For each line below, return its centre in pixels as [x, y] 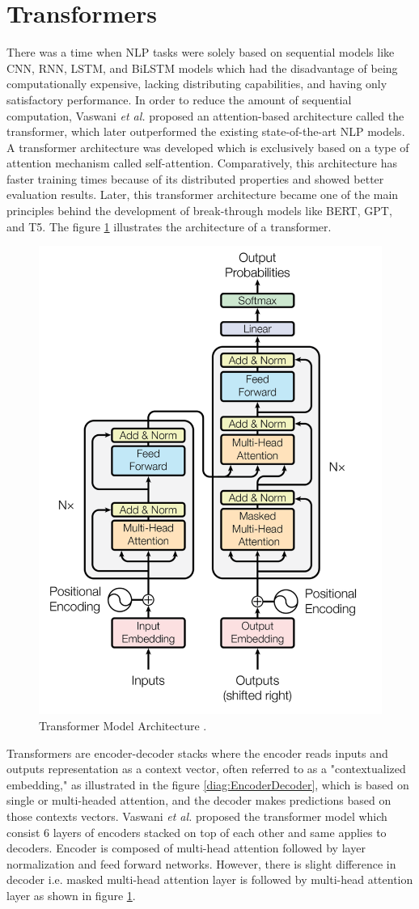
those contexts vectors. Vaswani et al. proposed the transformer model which [197, 816]
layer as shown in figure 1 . [71, 895]
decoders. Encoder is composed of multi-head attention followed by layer [186, 848]
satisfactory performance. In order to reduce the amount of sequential [179, 99]
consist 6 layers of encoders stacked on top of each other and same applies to [197, 832]
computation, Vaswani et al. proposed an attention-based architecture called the [205, 115]
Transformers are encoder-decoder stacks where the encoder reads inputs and [197, 753]
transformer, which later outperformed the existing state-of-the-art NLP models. [206, 131]
